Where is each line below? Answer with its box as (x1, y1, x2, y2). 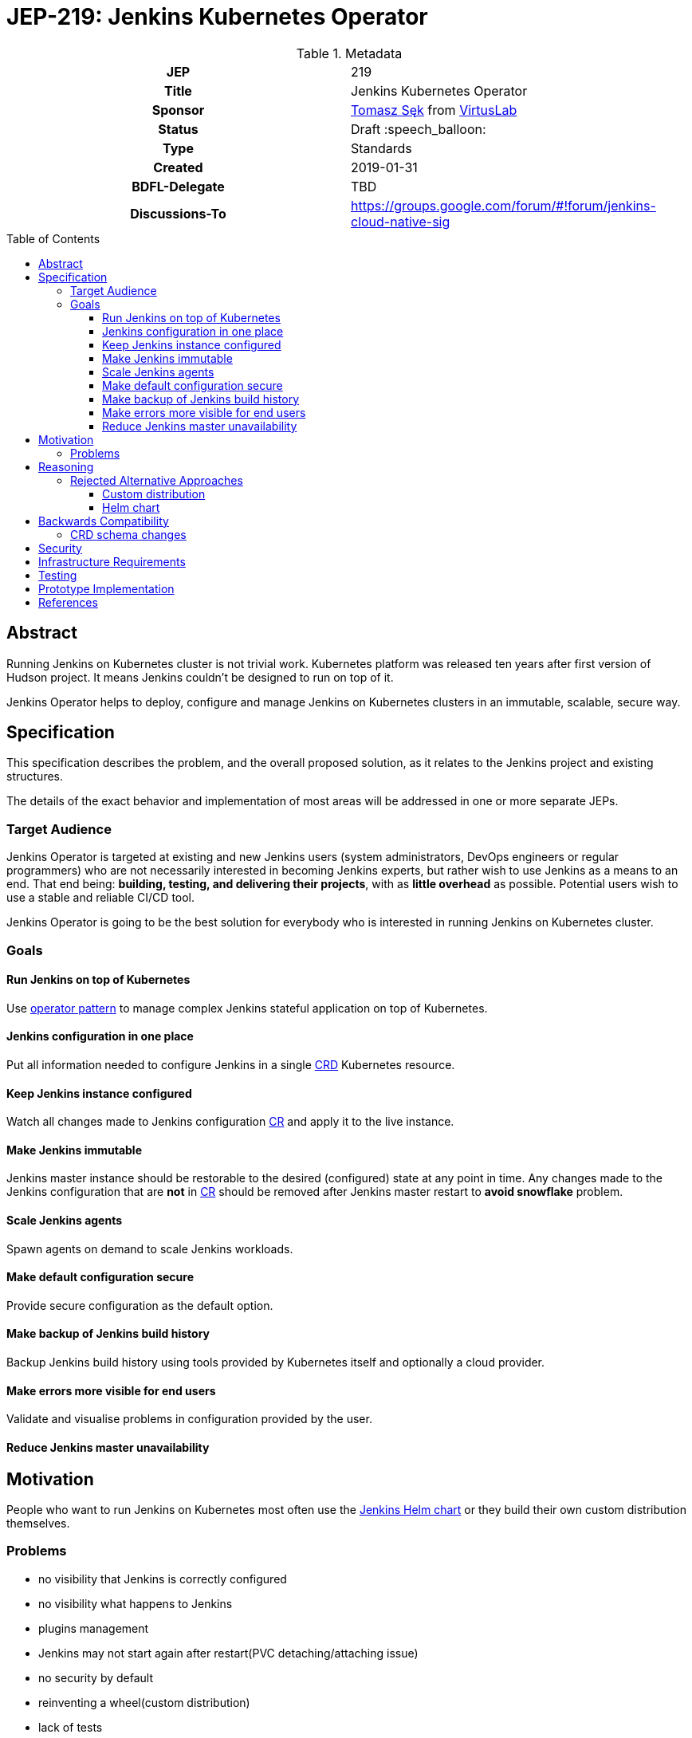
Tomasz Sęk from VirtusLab (351, 101, 517, 118)
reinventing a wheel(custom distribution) (38, 1695, 250, 1709)
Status (158, 120, 199, 137)
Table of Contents (6, 231, 100, 246)
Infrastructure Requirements (38, 554, 186, 568)
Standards (351, 140, 412, 156)
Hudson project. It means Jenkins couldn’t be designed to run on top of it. (6, 670, 394, 684)
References (38, 595, 98, 609)
